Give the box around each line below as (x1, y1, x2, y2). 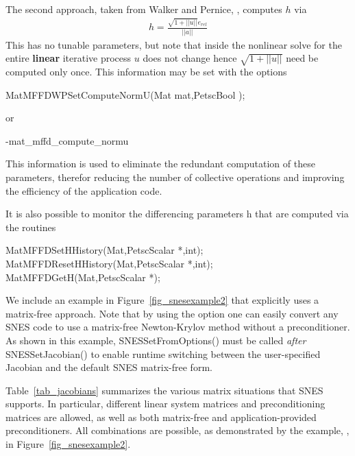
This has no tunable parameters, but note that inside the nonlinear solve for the (5, 37, 342, 51)
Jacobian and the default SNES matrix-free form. (5, 360, 212, 374)
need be (286, 51, 319, 65)
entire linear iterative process (5, 51, 132, 65)
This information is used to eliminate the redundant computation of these (5, 156, 315, 171)
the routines (5, 219, 56, 234)
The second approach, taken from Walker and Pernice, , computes (5, 2, 282, 16)
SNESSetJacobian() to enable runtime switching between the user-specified (5, 346, 321, 361)
